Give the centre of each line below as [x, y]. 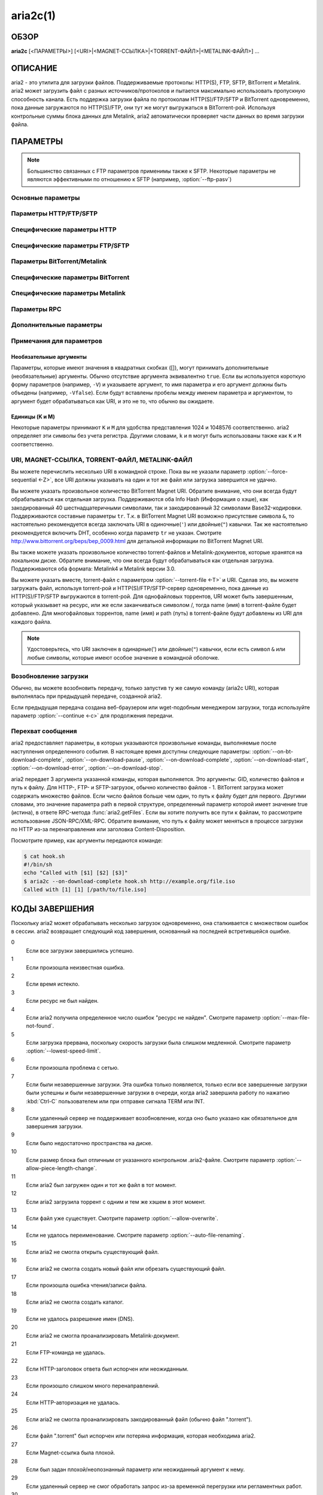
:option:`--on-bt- [272, 751]
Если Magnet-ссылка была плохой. [71, 1453]
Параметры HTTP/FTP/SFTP [54, 213]
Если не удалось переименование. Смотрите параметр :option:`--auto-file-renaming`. [135, 1235]
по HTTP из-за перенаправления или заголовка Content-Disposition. [98, 829]
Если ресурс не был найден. [62, 1001]
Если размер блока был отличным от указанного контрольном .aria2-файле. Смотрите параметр [150, 1160]
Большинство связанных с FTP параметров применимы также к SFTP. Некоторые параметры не [152, 171]
